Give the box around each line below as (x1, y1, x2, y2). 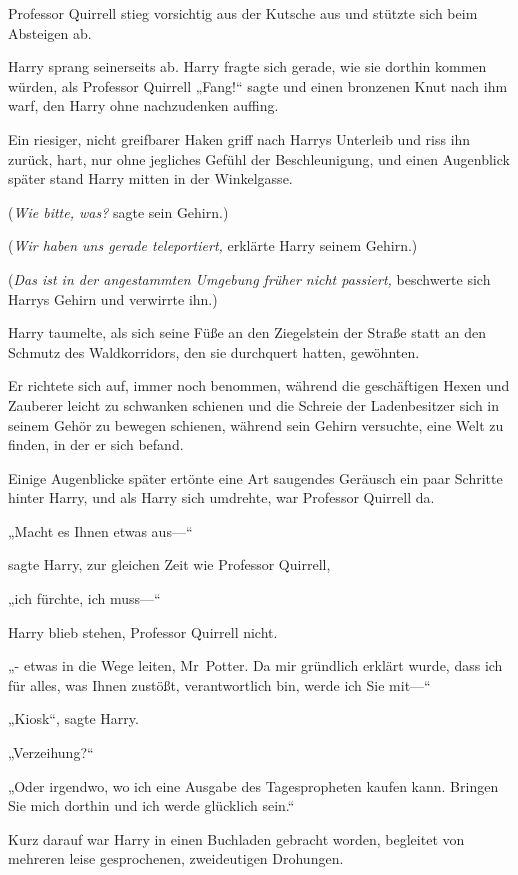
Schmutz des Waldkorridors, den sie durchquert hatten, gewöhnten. (8, 341, 420, 362)
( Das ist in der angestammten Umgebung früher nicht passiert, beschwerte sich (8, 268, 491, 289)
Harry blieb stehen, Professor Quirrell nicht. (8, 621, 278, 642)
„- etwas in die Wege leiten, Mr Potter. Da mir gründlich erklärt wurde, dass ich (8, 655, 503, 676)
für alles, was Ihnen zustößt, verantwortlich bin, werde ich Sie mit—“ (8, 674, 431, 695)
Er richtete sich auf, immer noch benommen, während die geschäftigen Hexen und (8, 375, 510, 396)
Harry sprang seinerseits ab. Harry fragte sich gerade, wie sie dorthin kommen (8, 56, 487, 77)
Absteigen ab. (8, 22, 92, 43)
